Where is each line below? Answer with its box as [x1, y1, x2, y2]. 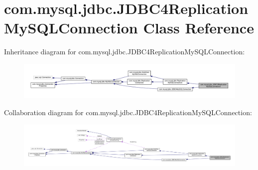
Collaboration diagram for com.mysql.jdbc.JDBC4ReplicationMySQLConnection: [4, 107, 252, 118]
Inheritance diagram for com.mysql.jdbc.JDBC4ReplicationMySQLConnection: [4, 46, 245, 57]
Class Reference [143, 17, 254, 38]
